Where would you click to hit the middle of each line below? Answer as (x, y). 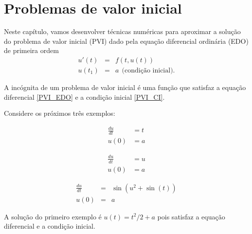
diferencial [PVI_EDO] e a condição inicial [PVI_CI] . (84, 97)
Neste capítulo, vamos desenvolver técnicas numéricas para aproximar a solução (122, 31)
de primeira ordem (31, 50)
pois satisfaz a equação (191, 216)
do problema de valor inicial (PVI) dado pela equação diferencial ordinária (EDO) (126, 41)
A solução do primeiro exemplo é (53, 216)
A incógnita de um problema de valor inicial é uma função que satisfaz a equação (125, 87)
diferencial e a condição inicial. (50, 226)
